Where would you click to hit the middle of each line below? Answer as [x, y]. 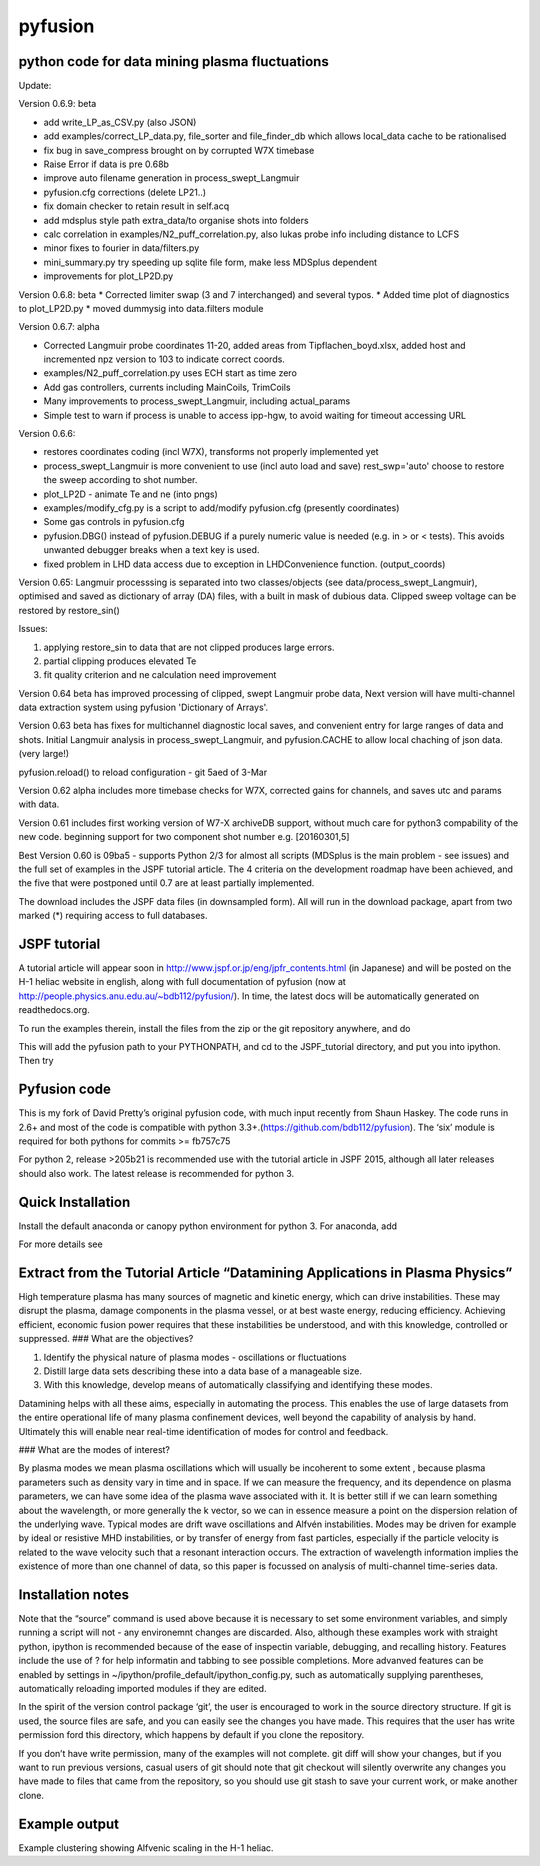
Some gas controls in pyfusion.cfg [114, 522]
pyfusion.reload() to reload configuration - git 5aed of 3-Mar [143, 772]
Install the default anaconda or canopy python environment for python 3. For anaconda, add [208, 1226]
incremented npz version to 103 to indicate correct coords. [164, 359]
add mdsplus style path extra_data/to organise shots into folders [176, 220]
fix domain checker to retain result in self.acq [136, 206]
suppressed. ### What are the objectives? [106, 1339]
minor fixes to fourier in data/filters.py [121, 248]
